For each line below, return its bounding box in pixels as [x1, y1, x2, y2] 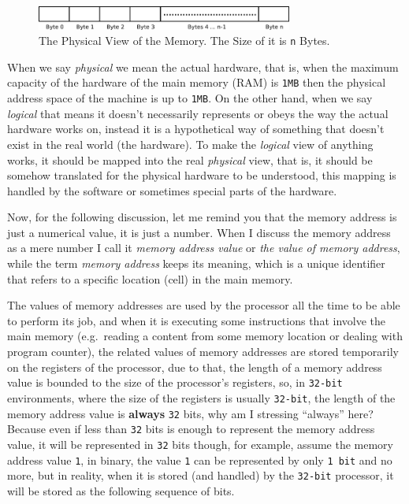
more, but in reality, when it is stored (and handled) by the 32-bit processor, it [7, 467, 394, 484]
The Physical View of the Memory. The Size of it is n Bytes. [39, 32, 330, 49]
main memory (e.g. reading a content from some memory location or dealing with [7, 328, 403, 344]
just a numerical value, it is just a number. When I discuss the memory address [7, 224, 391, 240]
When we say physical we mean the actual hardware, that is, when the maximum [7, 58, 399, 75]
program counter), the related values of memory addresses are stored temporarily [7, 343, 399, 360]
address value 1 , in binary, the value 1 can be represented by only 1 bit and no [7, 451, 392, 468]
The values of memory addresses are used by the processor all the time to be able [7, 297, 400, 313]
